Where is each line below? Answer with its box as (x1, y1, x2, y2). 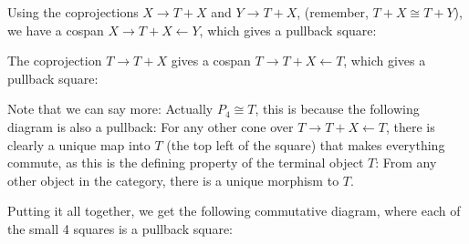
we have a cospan (7, 20, 104, 39)
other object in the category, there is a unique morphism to (7, 170, 339, 189)
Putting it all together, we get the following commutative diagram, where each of (7, 201, 461, 220)
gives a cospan (171, 51, 251, 70)
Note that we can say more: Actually (7, 99, 214, 118)
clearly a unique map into (7, 135, 151, 154)
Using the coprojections (7, 3, 139, 21)
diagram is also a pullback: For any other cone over (7, 117, 294, 136)
